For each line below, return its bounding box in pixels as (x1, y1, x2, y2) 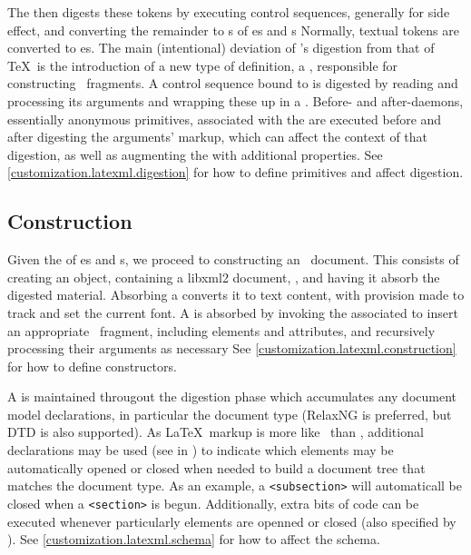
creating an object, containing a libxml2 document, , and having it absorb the (7, 267, 440, 286)
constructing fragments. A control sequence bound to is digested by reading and (7, 74, 458, 93)
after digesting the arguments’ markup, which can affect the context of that (7, 127, 428, 146)
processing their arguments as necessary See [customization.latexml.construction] (7, 339, 456, 358)
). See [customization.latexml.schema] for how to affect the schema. (7, 530, 380, 549)
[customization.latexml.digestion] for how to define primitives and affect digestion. (7, 163, 464, 182)
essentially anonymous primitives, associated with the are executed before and (7, 109, 442, 128)
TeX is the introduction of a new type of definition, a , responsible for (7, 55, 398, 74)
